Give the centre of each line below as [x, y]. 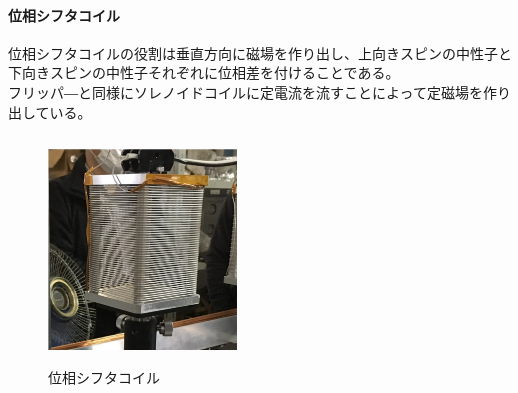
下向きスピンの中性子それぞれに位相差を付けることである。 [204, 72]
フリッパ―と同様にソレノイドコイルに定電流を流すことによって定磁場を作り [259, 91]
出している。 [50, 111]
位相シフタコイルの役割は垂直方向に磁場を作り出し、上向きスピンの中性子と [260, 52]
